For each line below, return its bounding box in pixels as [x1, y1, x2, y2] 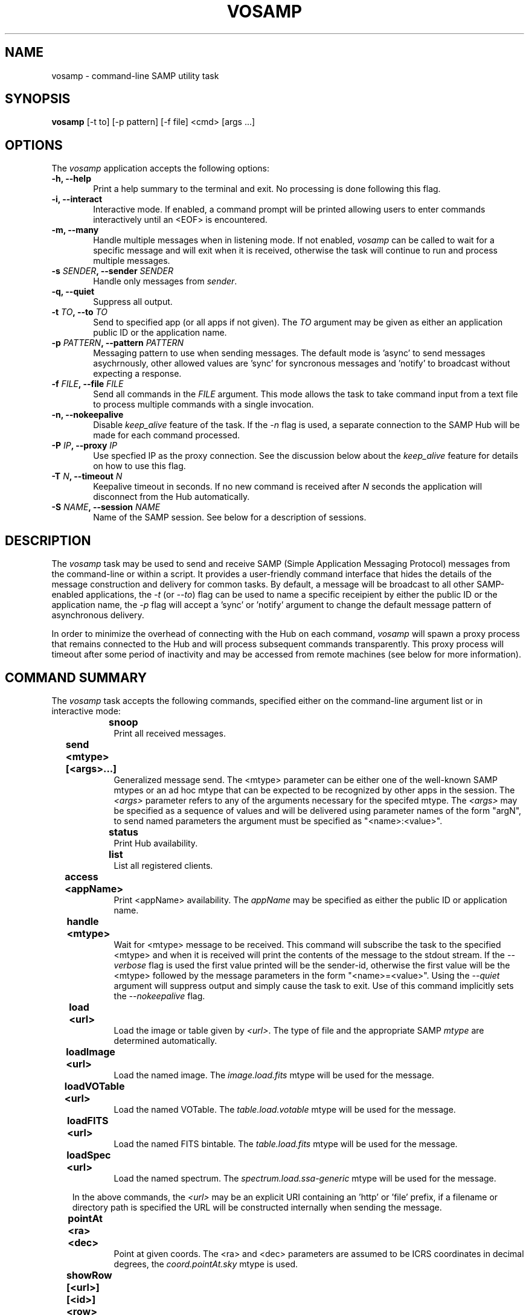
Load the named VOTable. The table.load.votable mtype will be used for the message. [114, 1104, 456, 1115]
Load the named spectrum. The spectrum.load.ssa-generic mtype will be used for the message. [114, 1173, 496, 1183]
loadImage [66, 1045, 115, 1058]
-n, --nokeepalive [51, 409, 124, 420]
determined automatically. [114, 1035, 217, 1046]
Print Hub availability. [114, 837, 198, 848]
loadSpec [66, 1148, 111, 1161]
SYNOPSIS [5, 91, 71, 107]
